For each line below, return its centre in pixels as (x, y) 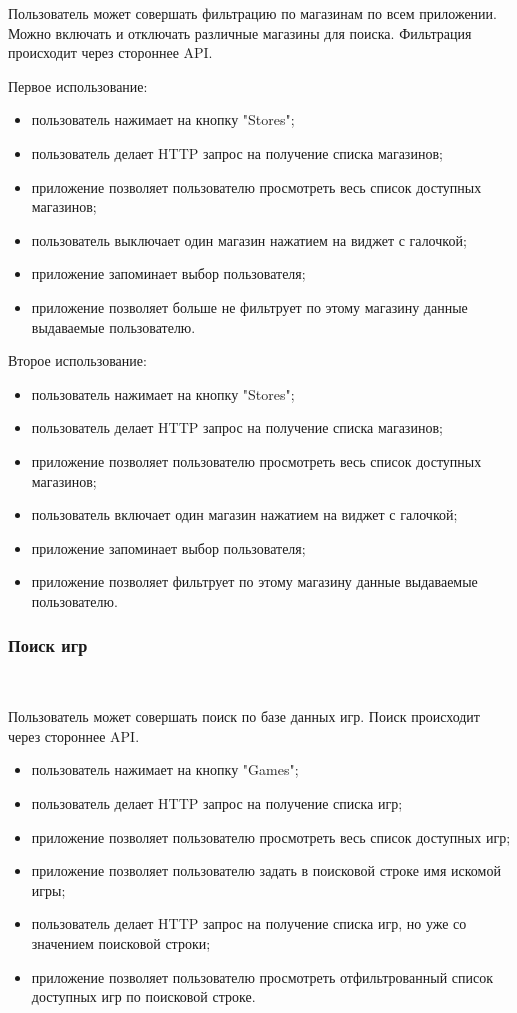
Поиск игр (48, 645)
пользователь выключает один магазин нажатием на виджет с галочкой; (249, 239)
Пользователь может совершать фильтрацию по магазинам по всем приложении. (252, 13)
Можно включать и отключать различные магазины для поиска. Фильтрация (240, 32)
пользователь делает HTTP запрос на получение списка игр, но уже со (249, 923)
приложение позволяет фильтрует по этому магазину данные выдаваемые (254, 581)
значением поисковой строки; (121, 943)
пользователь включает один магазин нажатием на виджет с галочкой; (244, 514)
